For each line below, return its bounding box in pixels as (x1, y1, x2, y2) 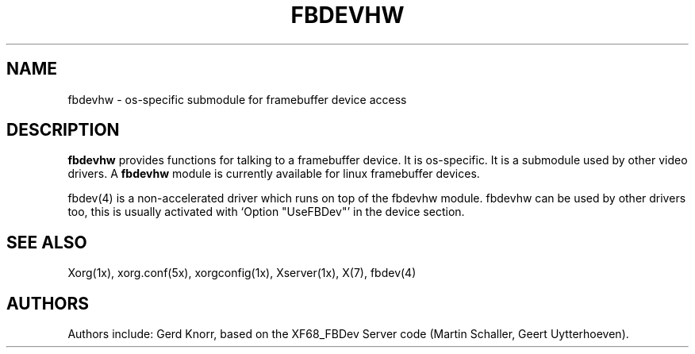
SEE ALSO (6, 232, 87, 252)
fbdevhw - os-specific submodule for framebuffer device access (67, 92, 407, 106)
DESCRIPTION (6, 120, 120, 140)
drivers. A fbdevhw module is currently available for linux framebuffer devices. (67, 167, 480, 181)
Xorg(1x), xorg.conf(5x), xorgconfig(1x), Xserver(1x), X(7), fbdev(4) (67, 266, 417, 280)
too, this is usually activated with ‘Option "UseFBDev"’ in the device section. (67, 205, 465, 219)
